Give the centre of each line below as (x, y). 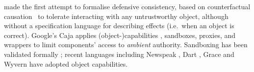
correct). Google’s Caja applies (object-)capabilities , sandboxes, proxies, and (120, 35)
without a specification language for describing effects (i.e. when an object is (119, 26)
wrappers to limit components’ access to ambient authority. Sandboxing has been (126, 45)
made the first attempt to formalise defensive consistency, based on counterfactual (127, 6)
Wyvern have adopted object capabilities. (66, 63)
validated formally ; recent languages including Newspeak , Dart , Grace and (119, 54)
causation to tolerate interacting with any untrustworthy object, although (116, 16)
